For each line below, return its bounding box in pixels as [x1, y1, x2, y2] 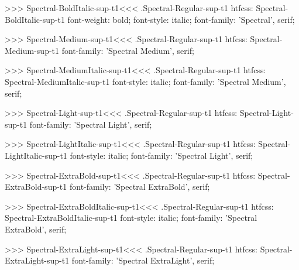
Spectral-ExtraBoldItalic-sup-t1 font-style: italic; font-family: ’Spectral [5, 211, 257, 224]
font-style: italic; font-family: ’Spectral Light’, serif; [70, 149, 253, 161]
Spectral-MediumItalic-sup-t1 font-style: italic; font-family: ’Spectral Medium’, [5, 75, 286, 87]
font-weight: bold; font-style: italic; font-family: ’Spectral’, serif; [67, 13, 295, 25]
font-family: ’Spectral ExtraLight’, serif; [71, 254, 215, 266]
